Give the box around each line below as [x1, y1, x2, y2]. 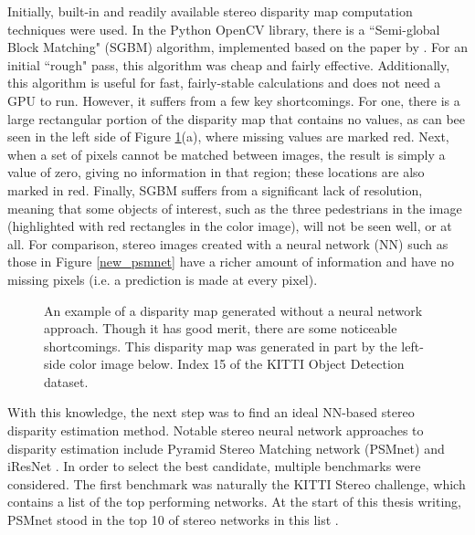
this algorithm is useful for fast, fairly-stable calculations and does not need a [7, 73, 441, 92]
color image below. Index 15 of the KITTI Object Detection [69, 354, 405, 373]
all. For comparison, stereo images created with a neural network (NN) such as [7, 234, 449, 253]
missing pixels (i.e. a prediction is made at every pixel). [7, 269, 318, 288]
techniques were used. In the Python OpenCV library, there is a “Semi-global [7, 19, 440, 38]
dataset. [44, 372, 89, 391]
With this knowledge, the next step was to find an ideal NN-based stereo [7, 403, 415, 422]
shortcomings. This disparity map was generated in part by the [44, 336, 397, 355]
